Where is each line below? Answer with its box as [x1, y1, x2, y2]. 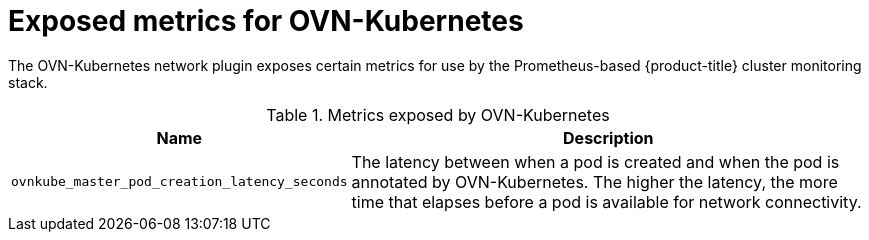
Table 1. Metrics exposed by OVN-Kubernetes [266, 104, 610, 125]
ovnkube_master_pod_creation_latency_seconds [11, 174, 348, 190]
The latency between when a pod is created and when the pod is [351, 151, 840, 172]
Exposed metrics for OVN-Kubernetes [8, 4, 524, 38]
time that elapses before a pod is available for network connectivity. [351, 191, 862, 212]
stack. [8, 73, 48, 91]
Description [563, 127, 654, 148]
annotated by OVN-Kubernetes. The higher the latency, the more [351, 171, 838, 192]
